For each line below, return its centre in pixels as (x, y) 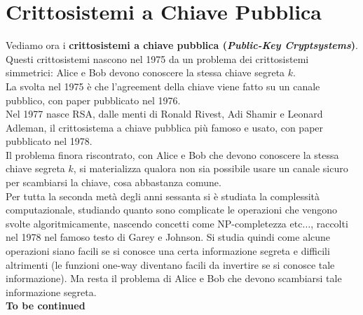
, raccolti (329, 223)
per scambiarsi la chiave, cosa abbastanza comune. (114, 182)
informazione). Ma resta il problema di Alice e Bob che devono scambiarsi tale (174, 278)
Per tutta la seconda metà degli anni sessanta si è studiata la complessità (163, 196)
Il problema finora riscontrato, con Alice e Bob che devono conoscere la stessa (172, 154)
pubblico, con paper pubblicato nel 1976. (93, 100)
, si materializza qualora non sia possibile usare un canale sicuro (211, 168)
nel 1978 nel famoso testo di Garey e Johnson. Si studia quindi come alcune (168, 237)
